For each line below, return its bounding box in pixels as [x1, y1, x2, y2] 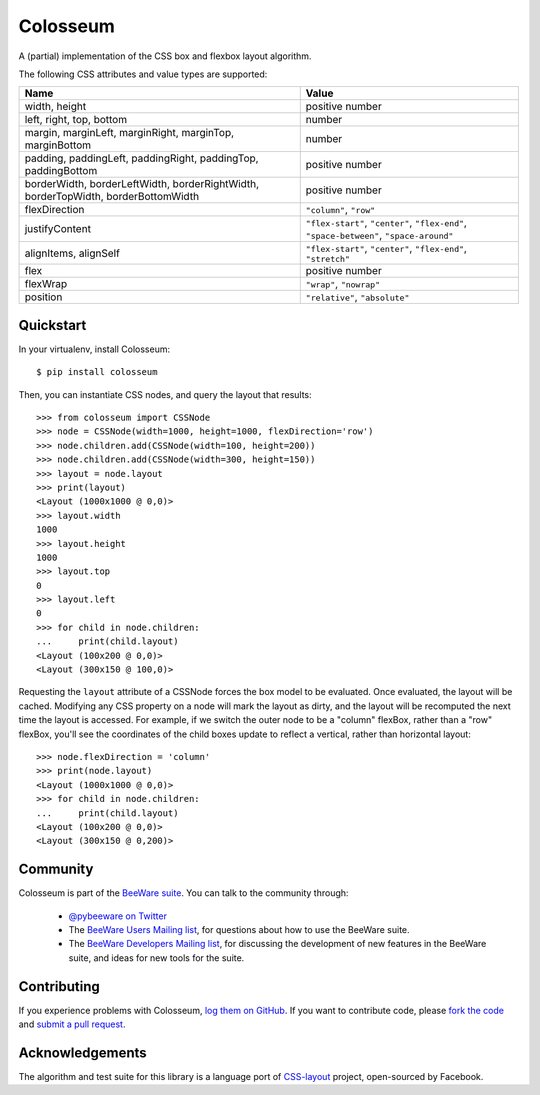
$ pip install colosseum [36, 366, 158, 378]
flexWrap [24, 277, 68, 291]
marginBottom [24, 138, 92, 152]
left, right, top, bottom [24, 113, 128, 127]
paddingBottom [24, 164, 98, 178]
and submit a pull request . [18, 1018, 126, 1030]
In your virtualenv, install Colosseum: [18, 343, 170, 355]
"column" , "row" [305, 203, 376, 217]
